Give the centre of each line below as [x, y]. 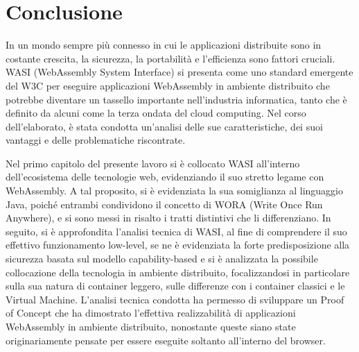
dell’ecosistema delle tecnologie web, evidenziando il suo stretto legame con [165, 177]
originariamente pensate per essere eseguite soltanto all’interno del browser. [166, 340]
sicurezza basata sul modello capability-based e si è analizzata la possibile [162, 259]
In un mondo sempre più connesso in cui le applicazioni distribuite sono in [164, 45]
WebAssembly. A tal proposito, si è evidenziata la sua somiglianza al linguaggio [175, 191]
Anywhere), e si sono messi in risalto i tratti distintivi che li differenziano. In [168, 218]
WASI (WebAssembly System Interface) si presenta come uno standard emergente [179, 72]
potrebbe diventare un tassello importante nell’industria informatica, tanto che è [176, 99]
